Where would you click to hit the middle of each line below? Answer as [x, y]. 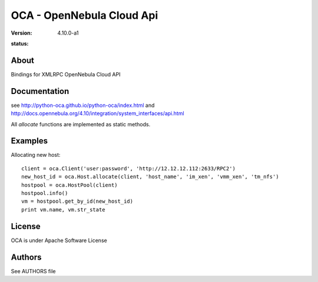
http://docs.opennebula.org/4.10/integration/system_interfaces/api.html [98, 113]
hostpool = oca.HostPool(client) [69, 185]
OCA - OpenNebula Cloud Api [85, 15]
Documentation [40, 91]
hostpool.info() [45, 193]
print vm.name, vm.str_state [63, 209]
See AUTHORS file [33, 271]
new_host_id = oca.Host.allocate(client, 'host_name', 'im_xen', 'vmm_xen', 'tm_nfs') [150, 177]
